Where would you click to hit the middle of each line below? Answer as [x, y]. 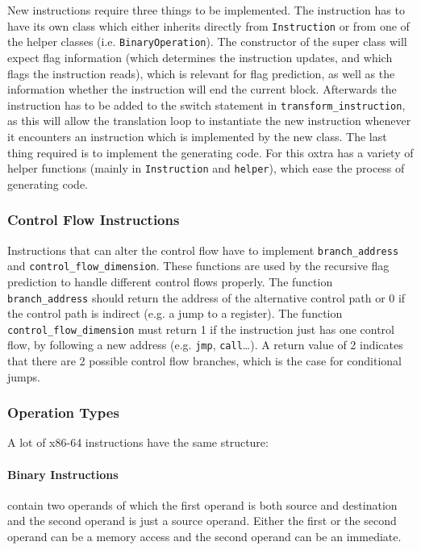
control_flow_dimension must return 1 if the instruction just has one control [201, 329]
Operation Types [63, 412]
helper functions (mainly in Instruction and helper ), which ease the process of [206, 168]
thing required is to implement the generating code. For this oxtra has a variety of [210, 152]
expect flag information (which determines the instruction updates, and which [200, 57]
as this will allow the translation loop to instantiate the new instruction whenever [209, 121]
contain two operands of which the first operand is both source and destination [202, 504]
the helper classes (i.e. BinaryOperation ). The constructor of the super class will [207, 42]
